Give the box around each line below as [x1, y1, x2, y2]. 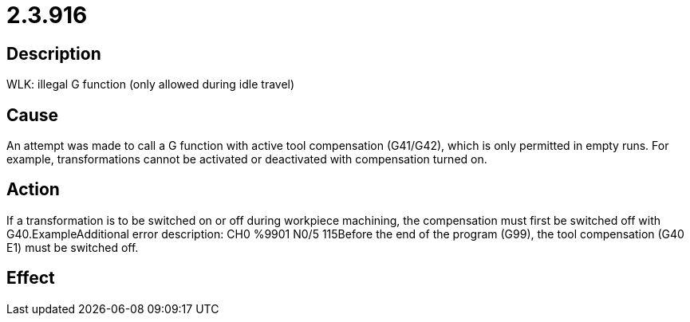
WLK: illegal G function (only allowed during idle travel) [6, 77, 295, 92]
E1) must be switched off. [6, 240, 139, 254]
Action [6, 179, 60, 200]
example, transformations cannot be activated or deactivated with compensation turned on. [6, 152, 487, 167]
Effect [6, 268, 55, 289]
